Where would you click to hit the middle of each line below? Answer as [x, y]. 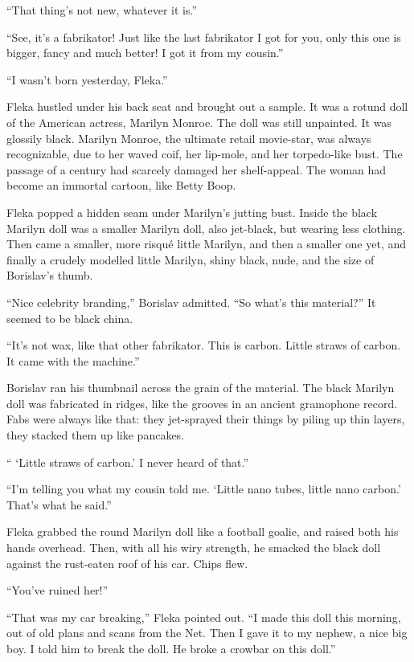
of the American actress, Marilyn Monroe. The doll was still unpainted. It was [199, 122]
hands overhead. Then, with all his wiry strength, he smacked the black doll [194, 548]
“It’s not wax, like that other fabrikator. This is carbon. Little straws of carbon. [204, 345]
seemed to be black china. [70, 318]
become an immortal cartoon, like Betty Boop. [121, 185]
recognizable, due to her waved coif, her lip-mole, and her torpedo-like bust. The [205, 154]
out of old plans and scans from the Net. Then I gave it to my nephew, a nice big [207, 633]
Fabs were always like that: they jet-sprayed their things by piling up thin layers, [206, 419]
